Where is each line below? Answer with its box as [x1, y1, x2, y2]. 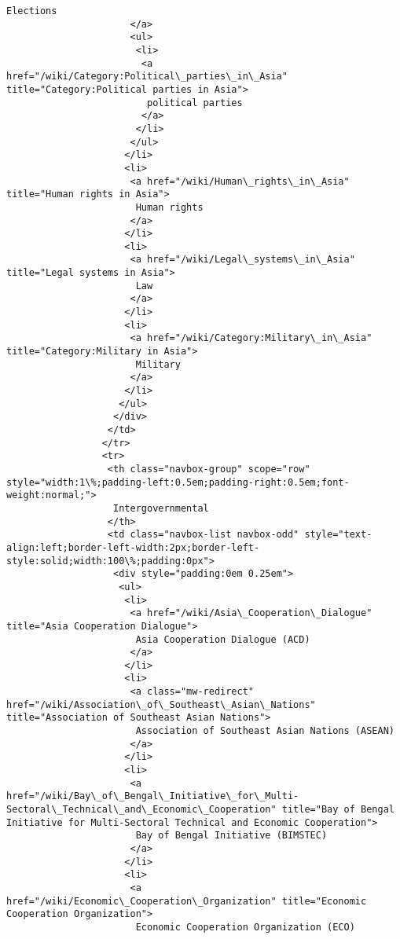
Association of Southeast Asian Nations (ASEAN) [135, 725, 394, 737]
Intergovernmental [113, 502, 209, 514]
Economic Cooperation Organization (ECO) [135, 921, 355, 933]
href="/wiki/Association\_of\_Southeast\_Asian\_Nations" [6, 699, 316, 710]
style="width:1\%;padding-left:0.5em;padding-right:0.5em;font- [6, 476, 350, 488]
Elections [6, 6, 57, 17]
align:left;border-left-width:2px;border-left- [6, 541, 260, 553]
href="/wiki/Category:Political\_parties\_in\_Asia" [6, 71, 288, 83]
